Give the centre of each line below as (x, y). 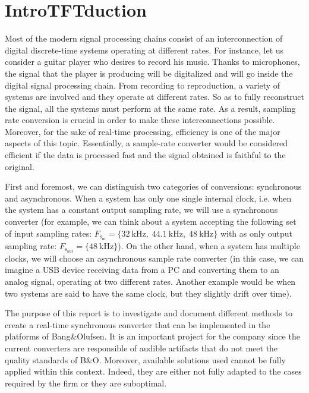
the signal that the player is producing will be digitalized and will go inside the (149, 73)
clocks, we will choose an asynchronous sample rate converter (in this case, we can (154, 258)
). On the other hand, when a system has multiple (209, 245)
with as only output (256, 233)
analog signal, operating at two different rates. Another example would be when (150, 281)
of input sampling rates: (48, 233)
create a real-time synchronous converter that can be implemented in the (138, 324)
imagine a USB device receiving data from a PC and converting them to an (142, 270)
